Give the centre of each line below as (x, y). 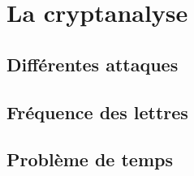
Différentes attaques (93, 64)
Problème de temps (90, 159)
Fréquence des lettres (97, 112)
